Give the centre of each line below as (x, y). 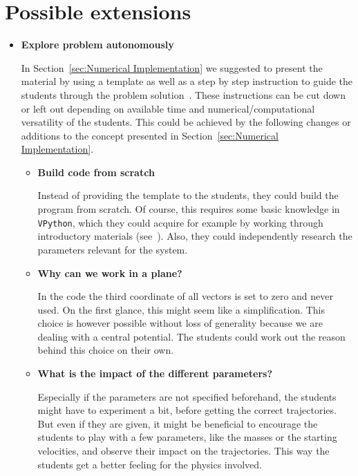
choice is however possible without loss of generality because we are (180, 323)
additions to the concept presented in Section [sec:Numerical (150, 135)
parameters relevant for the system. (113, 249)
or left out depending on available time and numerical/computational (168, 108)
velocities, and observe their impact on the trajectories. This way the (183, 451)
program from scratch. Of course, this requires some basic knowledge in (189, 209)
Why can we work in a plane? (110, 273)
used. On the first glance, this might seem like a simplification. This (181, 309)
